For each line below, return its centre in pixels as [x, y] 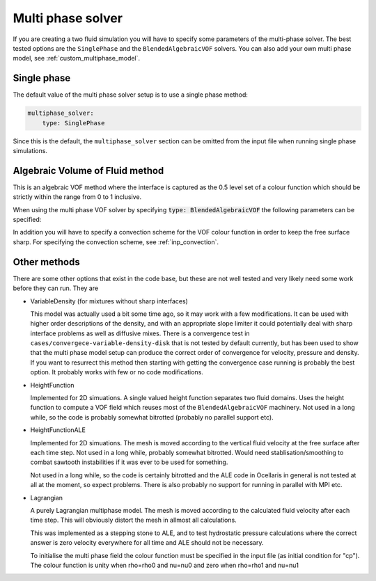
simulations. [30, 150]
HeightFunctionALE [58, 430]
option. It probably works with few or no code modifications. [117, 372]
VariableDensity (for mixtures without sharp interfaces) [109, 301]
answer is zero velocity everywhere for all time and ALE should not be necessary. [147, 543]
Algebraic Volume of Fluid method [88, 170]
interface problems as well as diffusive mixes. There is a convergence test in [140, 333]
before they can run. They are [56, 288]
